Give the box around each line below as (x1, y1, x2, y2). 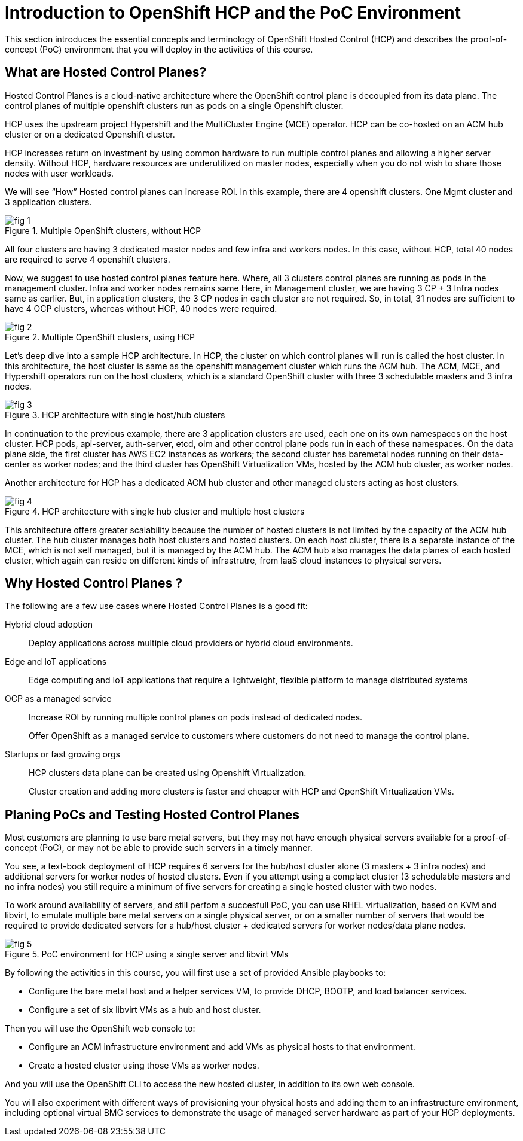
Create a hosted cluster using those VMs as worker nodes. (29, 1060, 259, 1071)
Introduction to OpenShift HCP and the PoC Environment (5, 2, 461, 23)
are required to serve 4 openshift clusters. (5, 254, 170, 264)
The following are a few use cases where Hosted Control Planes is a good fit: (5, 601, 308, 611)
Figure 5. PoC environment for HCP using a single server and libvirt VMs (5, 949, 289, 960)
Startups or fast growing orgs (5, 749, 120, 760)
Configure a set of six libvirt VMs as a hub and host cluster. (29, 1005, 261, 1015)
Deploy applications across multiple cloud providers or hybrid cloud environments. (29, 638, 353, 649)
